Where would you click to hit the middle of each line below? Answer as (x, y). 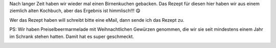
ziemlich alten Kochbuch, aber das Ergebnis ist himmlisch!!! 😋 (75, 11)
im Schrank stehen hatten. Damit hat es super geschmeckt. (72, 36)
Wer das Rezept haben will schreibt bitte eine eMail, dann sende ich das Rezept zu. (97, 20)
